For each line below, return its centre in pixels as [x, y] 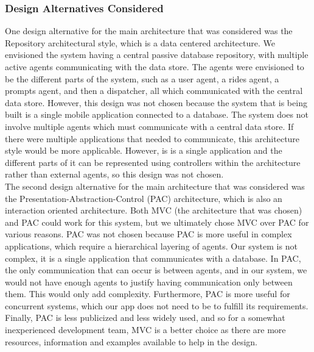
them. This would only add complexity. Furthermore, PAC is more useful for [148, 294]
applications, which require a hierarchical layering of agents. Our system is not [151, 246]
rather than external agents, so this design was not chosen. [114, 174]
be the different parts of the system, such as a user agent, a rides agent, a [142, 78]
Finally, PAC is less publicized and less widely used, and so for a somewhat [145, 318]
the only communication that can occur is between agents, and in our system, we [156, 270]
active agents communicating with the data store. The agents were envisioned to [155, 66]
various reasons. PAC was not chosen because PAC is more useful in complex [148, 234]
